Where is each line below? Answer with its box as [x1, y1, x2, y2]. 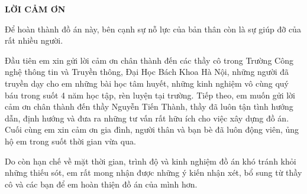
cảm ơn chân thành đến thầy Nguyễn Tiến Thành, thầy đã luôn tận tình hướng [5, 100, 293, 113]
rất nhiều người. [5, 34, 63, 47]
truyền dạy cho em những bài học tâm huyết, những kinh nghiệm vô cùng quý [5, 77, 289, 89]
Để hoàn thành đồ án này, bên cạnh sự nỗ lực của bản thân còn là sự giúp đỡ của [5, 22, 301, 35]
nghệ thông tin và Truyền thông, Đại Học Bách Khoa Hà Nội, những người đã [5, 65, 289, 78]
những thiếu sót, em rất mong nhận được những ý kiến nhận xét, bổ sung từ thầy [5, 166, 302, 179]
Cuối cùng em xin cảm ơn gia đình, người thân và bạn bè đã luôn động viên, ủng [5, 123, 299, 136]
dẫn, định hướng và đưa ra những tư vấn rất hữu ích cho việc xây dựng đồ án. [5, 111, 289, 124]
